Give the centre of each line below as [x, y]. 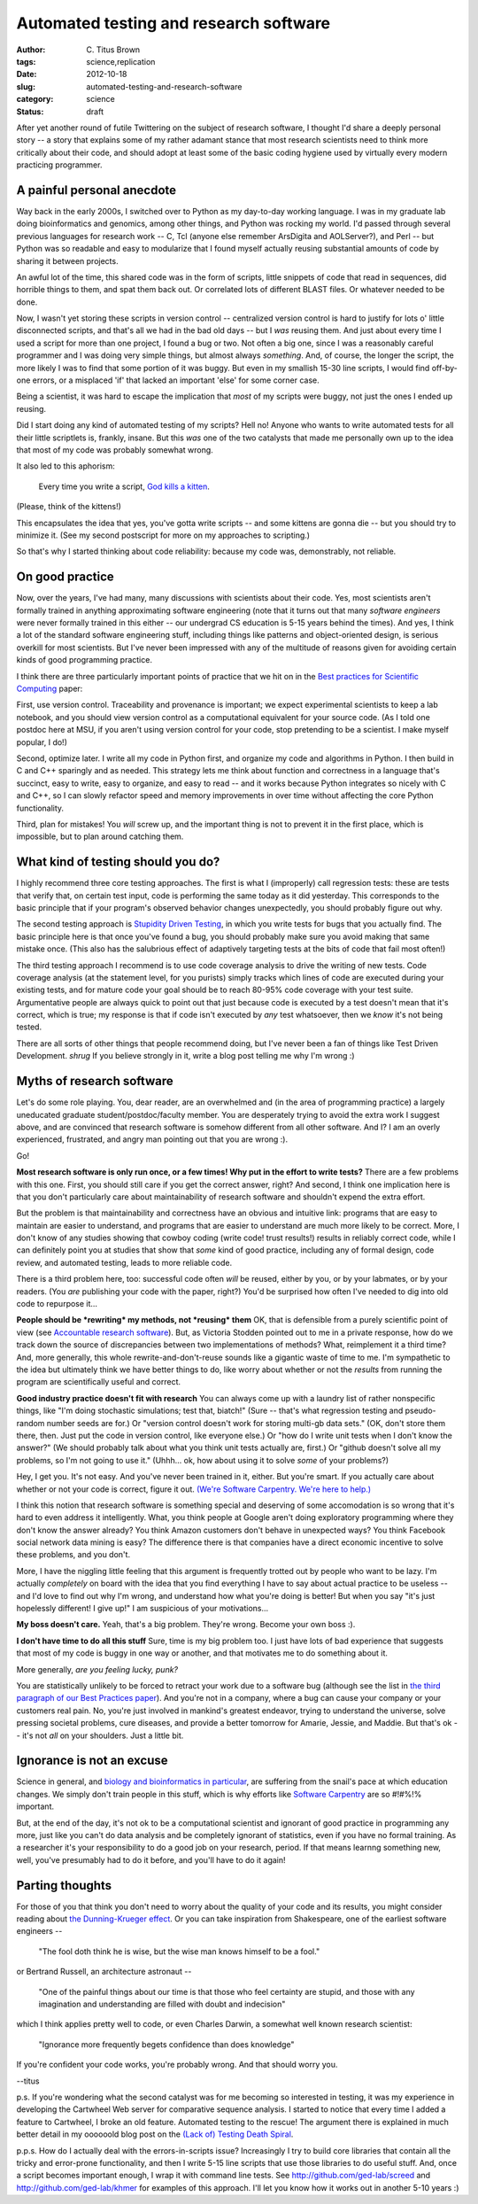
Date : [27, 74]
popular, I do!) [42, 742]
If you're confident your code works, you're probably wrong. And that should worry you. [177, 2065]
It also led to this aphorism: [66, 466]
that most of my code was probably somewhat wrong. [115, 450]
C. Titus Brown [113, 50]
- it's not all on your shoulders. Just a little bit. [100, 1735]
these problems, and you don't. [73, 1555]
